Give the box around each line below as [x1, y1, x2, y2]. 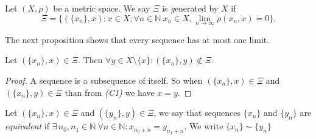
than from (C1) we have [65, 86, 155, 98]
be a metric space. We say [53, 2, 150, 14]
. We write [184, 120, 223, 132]
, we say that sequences [153, 106, 241, 119]
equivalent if [5, 120, 49, 132]
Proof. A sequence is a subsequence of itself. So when [5, 74, 203, 86]
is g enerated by [162, 2, 219, 14]
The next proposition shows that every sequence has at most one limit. [5, 33, 270, 46]
